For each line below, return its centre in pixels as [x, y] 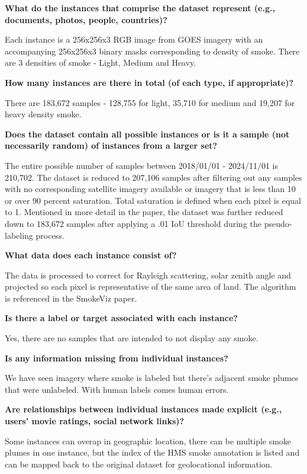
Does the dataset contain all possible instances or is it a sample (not [147, 134]
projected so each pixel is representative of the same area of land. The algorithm [151, 286]
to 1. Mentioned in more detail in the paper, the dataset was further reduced [144, 212]
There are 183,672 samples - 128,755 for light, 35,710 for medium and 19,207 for [150, 102]
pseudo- [278, 223]
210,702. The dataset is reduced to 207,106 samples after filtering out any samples [153, 177]
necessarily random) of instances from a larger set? [111, 145]
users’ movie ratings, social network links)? [95, 421]
